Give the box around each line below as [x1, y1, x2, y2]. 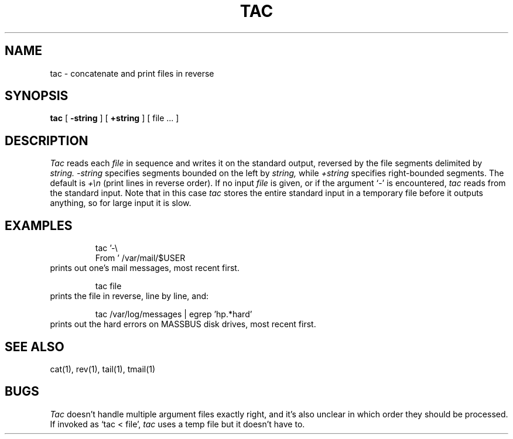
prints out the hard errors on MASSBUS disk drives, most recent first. [50, 319, 316, 330]
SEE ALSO [5, 339, 64, 354]
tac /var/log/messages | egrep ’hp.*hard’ [95, 309, 252, 320]
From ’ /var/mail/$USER [95, 253, 186, 263]
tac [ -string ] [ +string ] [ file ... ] [50, 113, 179, 124]
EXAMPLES [5, 218, 73, 233]
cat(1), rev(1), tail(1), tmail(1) [50, 363, 156, 374]
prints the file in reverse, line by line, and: [50, 291, 209, 301]
